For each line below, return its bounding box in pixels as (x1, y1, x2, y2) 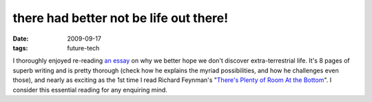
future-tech (67, 43, 100, 52)
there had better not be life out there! (12, 10, 229, 25)
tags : (12, 43, 28, 52)
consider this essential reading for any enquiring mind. (12, 85, 168, 94)
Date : (12, 34, 29, 43)
